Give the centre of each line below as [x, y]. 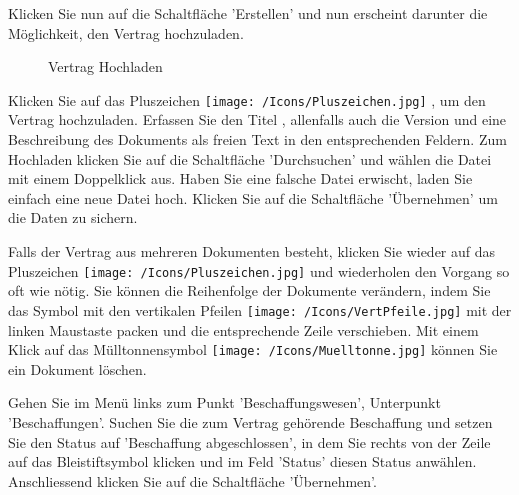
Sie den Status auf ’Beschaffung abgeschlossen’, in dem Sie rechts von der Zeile [249, 441]
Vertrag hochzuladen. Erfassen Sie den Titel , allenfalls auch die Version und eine [257, 119]
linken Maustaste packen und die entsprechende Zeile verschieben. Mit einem [243, 329]
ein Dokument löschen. [77, 368]
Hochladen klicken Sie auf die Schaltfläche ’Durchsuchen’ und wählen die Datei [250, 158]
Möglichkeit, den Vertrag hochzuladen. [126, 32]
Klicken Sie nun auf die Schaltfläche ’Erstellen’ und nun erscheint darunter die [248, 13]
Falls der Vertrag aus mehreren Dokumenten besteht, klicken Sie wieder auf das [252, 251]
